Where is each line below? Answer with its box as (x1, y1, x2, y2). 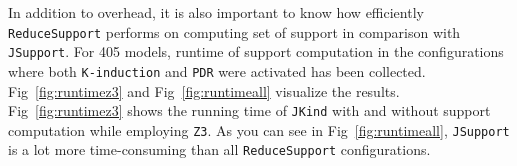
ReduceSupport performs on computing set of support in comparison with (8, 21, 461, 42)
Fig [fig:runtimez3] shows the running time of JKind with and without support (8, 100, 491, 121)
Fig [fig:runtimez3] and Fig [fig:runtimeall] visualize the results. (8, 80, 400, 101)
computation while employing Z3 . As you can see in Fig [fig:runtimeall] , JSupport (8, 119, 510, 140)
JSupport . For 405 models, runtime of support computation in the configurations (8, 41, 504, 62)
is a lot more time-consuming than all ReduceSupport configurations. (8, 139, 431, 160)
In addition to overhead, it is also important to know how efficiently (8, 2, 424, 22)
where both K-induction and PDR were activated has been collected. (8, 60, 426, 81)
